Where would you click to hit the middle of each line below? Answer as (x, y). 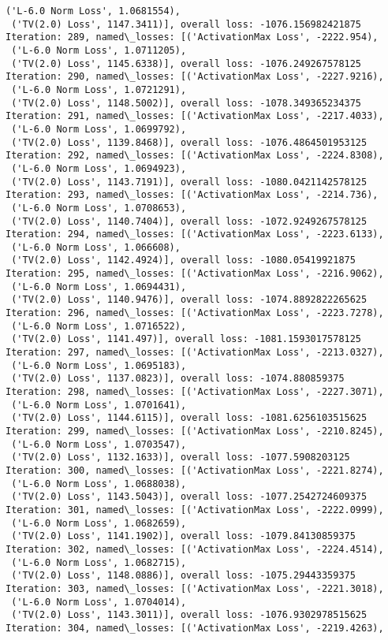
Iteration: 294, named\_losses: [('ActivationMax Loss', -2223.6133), (195, 234)
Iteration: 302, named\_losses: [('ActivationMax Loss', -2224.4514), (195, 549)
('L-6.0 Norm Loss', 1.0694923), (99, 168)
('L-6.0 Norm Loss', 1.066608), (96, 247)
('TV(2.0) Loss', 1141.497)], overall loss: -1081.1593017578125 (187, 339)
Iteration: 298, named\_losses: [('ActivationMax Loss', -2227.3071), (195, 392)
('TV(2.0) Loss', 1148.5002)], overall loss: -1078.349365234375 (187, 103)
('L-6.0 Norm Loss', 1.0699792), (99, 129)
